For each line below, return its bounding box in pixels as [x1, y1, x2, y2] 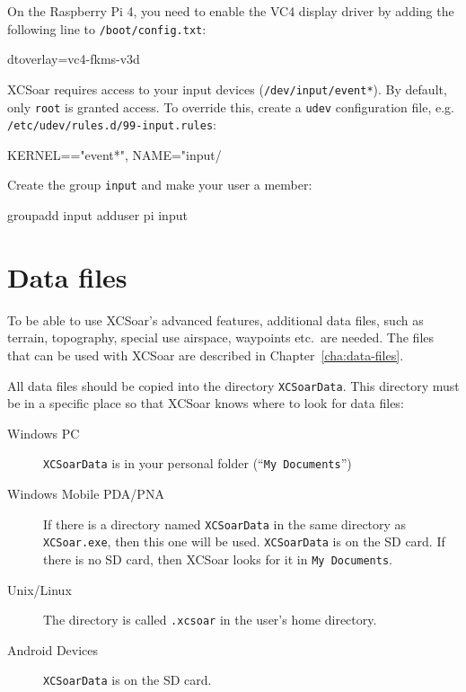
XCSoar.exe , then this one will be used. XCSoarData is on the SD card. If [43, 532, 445, 551]
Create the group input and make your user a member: [7, 175, 312, 194]
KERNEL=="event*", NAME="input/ [7, 145, 222, 164]
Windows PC [7, 423, 80, 442]
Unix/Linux [7, 580, 72, 599]
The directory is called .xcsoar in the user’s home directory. [43, 610, 377, 629]
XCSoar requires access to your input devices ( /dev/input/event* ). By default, [7, 79, 447, 98]
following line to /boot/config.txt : [7, 19, 207, 38]
